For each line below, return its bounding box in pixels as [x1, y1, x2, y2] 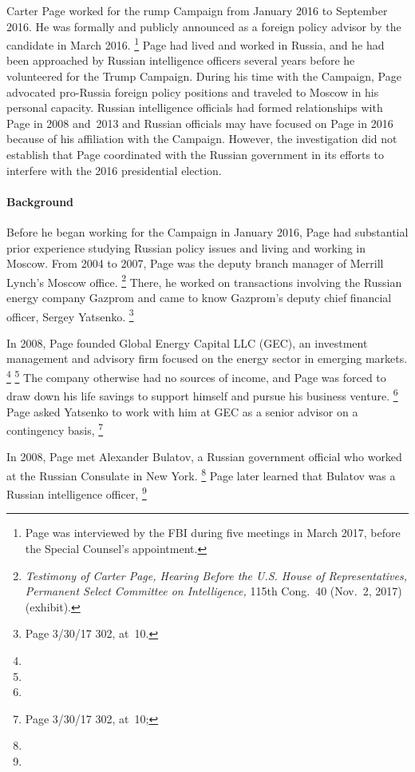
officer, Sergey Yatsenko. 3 [6, 305, 134, 324]
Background [6, 193, 74, 209]
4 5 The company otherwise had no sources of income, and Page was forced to [6, 367, 386, 385]
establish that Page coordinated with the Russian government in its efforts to [6, 146, 385, 162]
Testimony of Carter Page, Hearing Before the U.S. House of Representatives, [25, 567, 407, 583]
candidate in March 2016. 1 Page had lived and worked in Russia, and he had [6, 34, 385, 53]
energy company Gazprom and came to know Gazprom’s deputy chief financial [6, 289, 392, 306]
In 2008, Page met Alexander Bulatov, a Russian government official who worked [6, 448, 402, 465]
